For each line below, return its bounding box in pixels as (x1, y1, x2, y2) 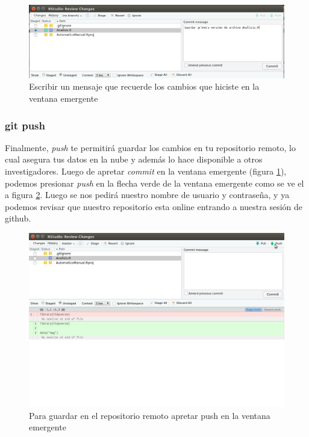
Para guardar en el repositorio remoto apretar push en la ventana (29, 409, 270, 421)
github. (5, 212, 31, 225)
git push (5, 117, 45, 132)
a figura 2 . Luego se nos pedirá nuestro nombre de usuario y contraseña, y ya (5, 188, 290, 201)
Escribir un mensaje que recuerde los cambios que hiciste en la (29, 80, 260, 93)
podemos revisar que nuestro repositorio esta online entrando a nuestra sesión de (5, 200, 302, 212)
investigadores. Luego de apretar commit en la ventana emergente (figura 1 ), (5, 164, 287, 177)
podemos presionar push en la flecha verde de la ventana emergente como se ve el (5, 176, 304, 189)
